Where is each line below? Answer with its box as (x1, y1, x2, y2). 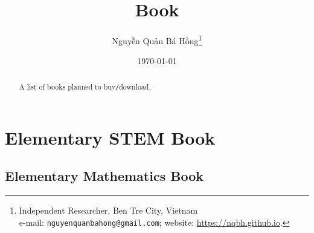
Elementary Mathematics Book (5, 166, 203, 185)
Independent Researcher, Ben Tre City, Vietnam (19, 204, 198, 217)
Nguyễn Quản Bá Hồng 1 (112, 33, 202, 47)
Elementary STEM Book (5, 125, 216, 149)
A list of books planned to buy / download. (19, 81, 151, 91)
